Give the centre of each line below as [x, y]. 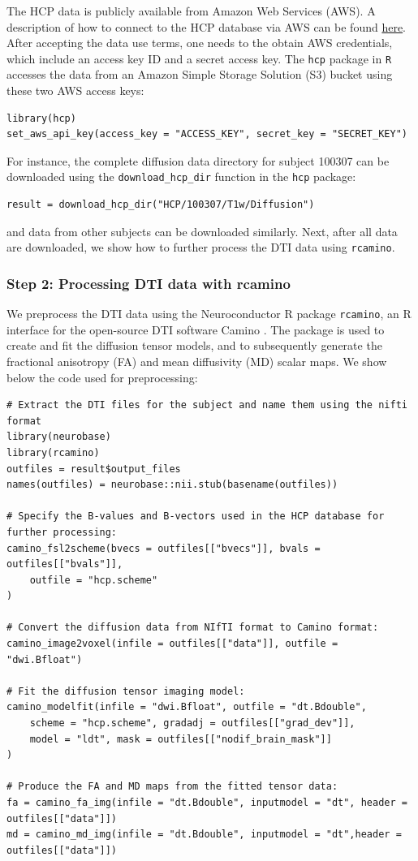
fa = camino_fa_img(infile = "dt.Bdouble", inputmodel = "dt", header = [207, 803]
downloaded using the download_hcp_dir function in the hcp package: [181, 177]
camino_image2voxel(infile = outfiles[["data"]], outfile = [172, 644]
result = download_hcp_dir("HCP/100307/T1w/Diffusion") [161, 205]
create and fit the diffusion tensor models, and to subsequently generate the [194, 345]
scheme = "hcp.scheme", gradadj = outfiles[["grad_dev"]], [192, 723]
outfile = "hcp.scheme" [94, 580]
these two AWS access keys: [75, 90]
